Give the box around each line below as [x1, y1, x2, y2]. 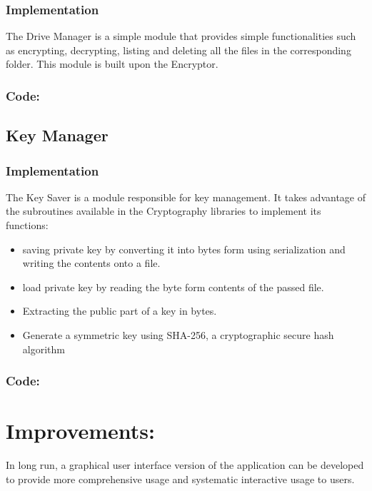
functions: [6, 218, 49, 233]
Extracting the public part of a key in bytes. [22, 303, 217, 318]
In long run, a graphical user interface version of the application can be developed [6, 457, 364, 472]
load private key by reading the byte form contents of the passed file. [22, 279, 324, 294]
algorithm [22, 341, 65, 356]
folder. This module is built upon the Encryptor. [6, 56, 218, 71]
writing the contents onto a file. [22, 255, 161, 270]
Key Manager [6, 124, 109, 146]
